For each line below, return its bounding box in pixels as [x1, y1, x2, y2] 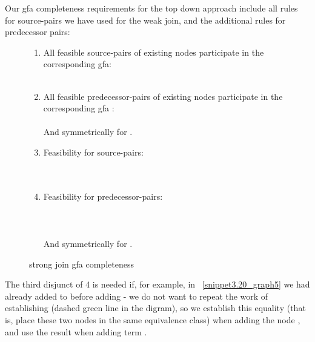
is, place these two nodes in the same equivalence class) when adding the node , [5, 314, 300, 326]
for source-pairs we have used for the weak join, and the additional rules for [5, 13, 286, 26]
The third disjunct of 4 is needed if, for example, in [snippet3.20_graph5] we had [5, 278, 310, 291]
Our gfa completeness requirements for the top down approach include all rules [5, 2, 298, 14]
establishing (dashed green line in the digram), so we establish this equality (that [5, 301, 306, 314]
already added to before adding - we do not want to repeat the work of [5, 289, 268, 302]
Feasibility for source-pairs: [43, 145, 144, 158]
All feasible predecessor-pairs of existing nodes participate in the [43, 90, 283, 102]
